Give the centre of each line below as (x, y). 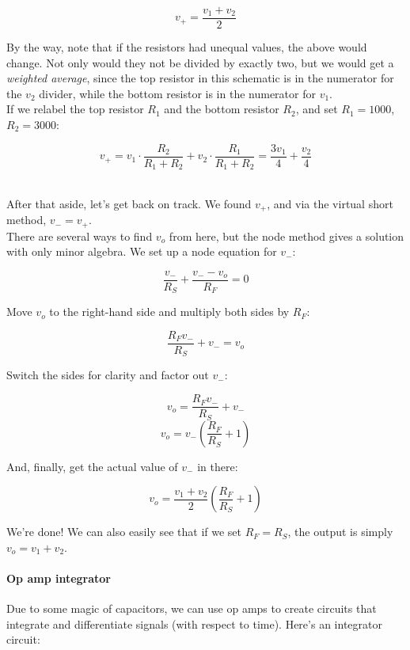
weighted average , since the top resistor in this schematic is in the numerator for (200, 78)
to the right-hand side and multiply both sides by (169, 312)
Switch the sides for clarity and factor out (108, 375)
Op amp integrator (59, 578)
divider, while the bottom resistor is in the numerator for (177, 93)
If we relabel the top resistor (75, 109)
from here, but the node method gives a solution (287, 236)
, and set (317, 109)
